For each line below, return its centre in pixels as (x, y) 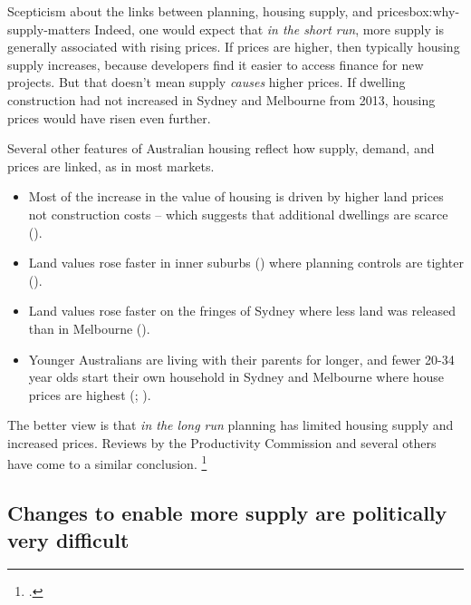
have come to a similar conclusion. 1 (107, 463)
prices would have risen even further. (109, 117)
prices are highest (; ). (90, 394)
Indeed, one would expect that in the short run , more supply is (269, 29)
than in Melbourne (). (89, 328)
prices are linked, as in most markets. (111, 166)
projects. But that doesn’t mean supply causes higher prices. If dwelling (207, 82)
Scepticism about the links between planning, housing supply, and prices (208, 11)
